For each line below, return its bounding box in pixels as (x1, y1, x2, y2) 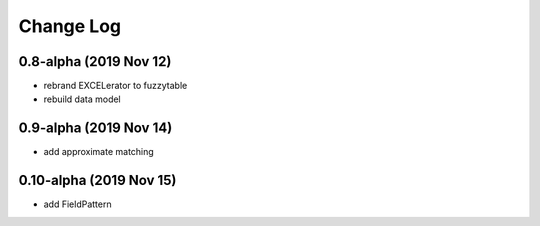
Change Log (18, 15, 122, 37)
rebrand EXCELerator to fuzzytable (43, 80, 188, 92)
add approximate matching (43, 146, 154, 158)
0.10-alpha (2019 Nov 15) (18, 172, 177, 189)
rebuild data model (43, 93, 122, 105)
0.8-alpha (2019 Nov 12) (18, 53, 172, 70)
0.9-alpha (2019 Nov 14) (18, 120, 173, 137)
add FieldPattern (43, 198, 112, 210)
